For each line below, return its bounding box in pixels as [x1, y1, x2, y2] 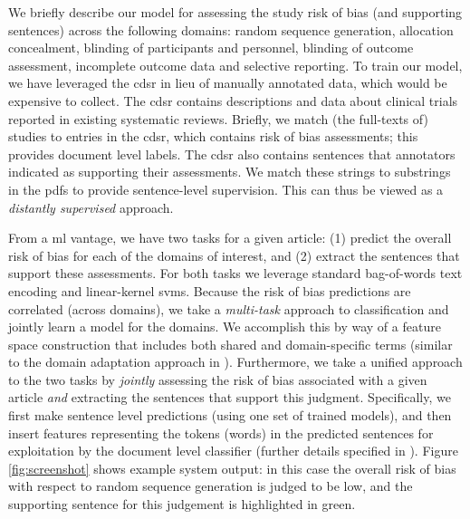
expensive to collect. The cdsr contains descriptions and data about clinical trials [8, 91, 458, 110]
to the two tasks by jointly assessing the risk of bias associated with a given [8, 370, 427, 389]
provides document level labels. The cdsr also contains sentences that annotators [8, 144, 456, 163]
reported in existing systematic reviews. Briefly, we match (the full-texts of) [8, 109, 428, 128]
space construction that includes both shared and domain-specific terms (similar [8, 334, 453, 353]
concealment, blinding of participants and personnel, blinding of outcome [8, 38, 414, 57]
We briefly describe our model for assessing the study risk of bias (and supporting [8, 3, 463, 21]
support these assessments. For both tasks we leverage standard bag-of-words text [8, 264, 463, 283]
